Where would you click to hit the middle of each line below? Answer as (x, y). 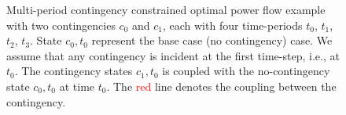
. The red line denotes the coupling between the (221, 86)
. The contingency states (74, 71)
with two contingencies (61, 25)
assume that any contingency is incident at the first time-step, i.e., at (173, 55)
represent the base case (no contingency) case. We (212, 40)
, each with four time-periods (232, 25)
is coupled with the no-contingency (246, 71)
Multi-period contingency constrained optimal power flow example (166, 9)
